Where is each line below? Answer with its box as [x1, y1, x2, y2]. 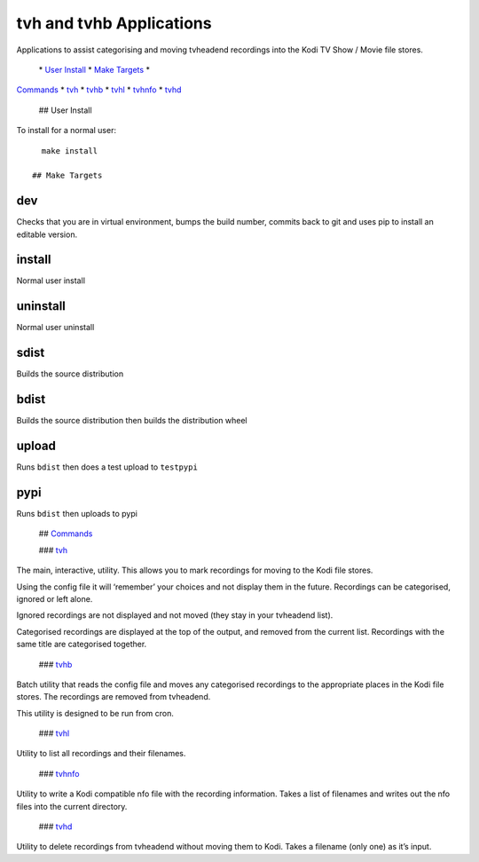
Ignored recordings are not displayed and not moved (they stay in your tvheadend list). [16, 610, 334, 621]
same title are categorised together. [16, 639, 147, 650]
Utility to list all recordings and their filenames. [16, 748, 186, 759]
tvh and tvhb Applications [16, 13, 212, 33]
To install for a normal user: [16, 125, 117, 136]
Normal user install [16, 275, 86, 286]
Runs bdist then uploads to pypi [16, 509, 137, 519]
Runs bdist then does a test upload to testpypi [16, 462, 199, 472]
